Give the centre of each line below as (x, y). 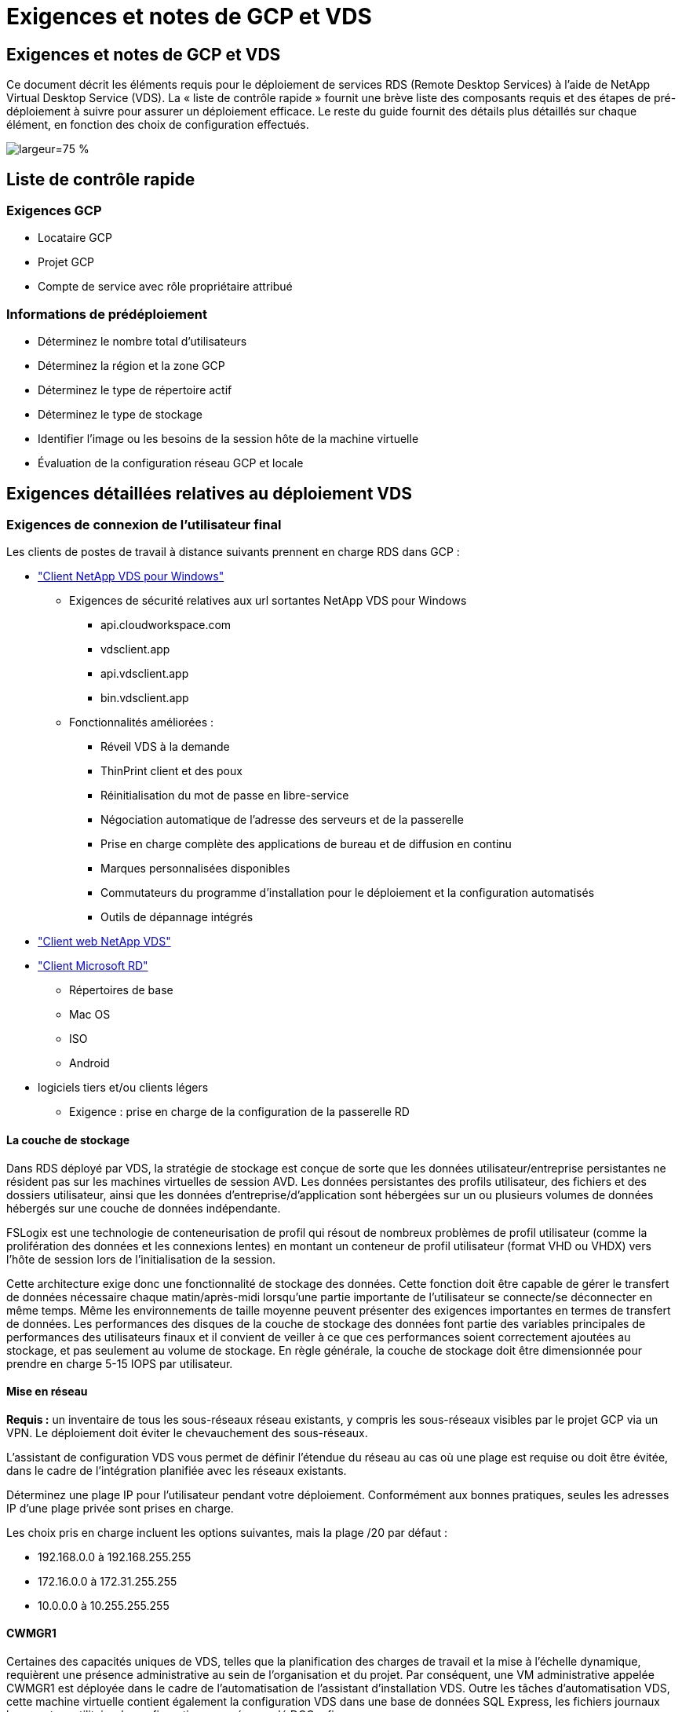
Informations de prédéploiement (107, 314)
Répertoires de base (121, 990)
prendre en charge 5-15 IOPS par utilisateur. (120, 1363)
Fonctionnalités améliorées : (142, 722)
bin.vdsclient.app (145, 698)
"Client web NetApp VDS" (104, 942)
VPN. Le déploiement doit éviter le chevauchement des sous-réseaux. (187, 1432)
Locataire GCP (75, 238)
